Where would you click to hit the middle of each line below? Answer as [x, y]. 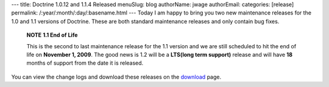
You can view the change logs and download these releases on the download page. [116, 77]
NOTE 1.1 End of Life [52, 35]
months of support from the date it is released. [85, 63]
